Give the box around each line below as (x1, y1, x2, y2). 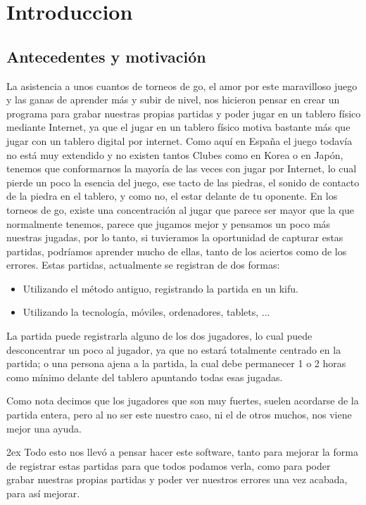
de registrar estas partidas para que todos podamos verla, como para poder (6, 458, 331, 473)
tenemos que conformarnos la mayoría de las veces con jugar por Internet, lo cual (6, 161, 357, 176)
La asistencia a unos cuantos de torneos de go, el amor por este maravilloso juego (6, 78, 358, 93)
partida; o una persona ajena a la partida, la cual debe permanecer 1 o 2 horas (6, 356, 346, 371)
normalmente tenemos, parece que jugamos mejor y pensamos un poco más (6, 216, 331, 231)
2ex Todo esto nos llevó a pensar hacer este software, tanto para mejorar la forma (6, 445, 358, 459)
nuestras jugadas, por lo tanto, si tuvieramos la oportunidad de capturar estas (6, 230, 343, 245)
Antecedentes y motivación (6, 45, 206, 67)
